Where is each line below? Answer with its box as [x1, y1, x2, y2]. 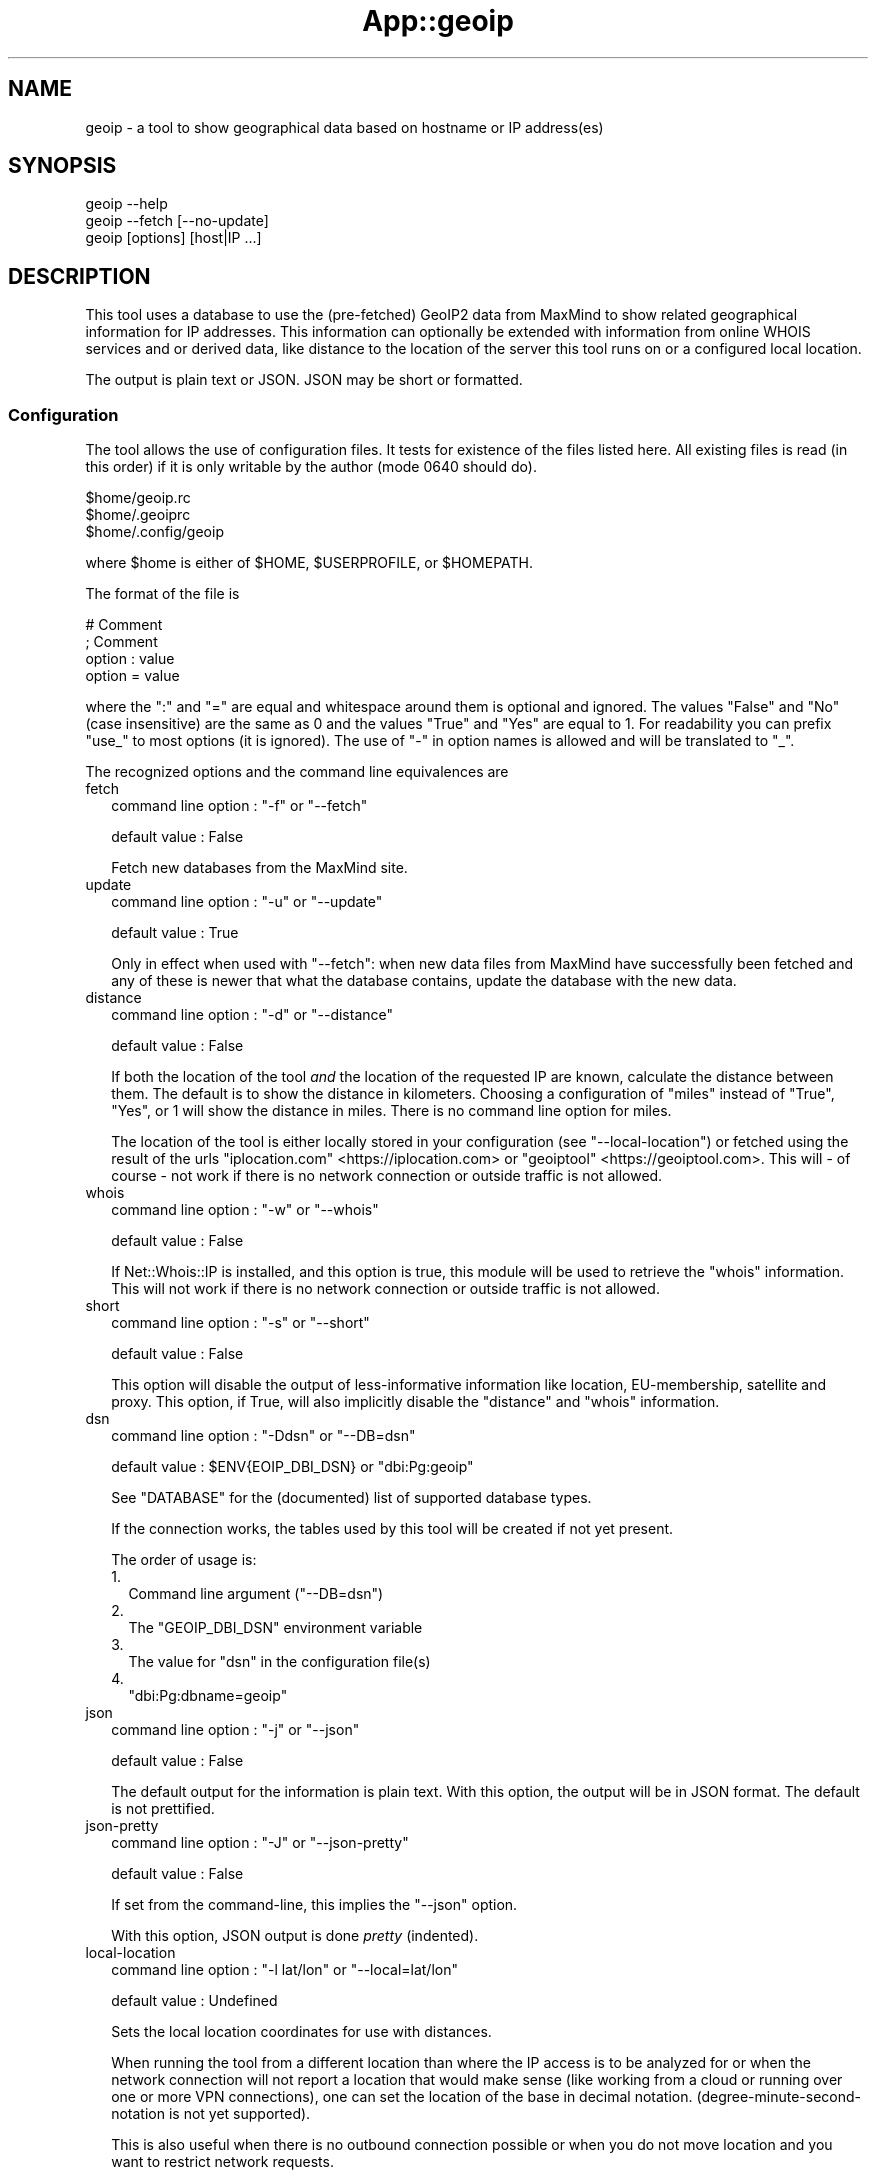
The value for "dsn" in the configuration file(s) [128, 1653, 431, 1671]
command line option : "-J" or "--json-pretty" [111, 1834, 409, 1852]
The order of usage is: [111, 1551, 257, 1569]
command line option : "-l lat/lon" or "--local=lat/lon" [111, 1961, 458, 1979]
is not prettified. [111, 1800, 215, 1818]
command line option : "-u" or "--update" [111, 893, 383, 911]
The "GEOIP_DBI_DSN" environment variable [128, 1619, 423, 1637]
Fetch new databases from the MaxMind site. [111, 859, 408, 877]
